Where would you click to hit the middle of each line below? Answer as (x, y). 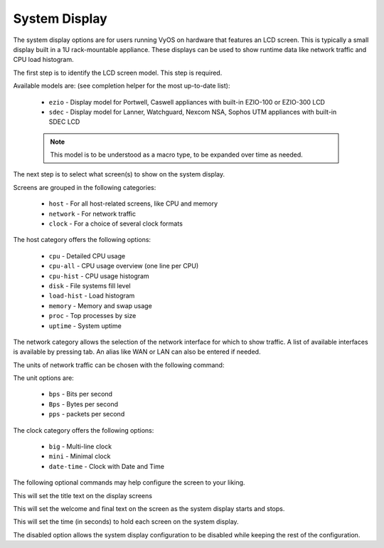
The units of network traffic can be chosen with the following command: (119, 365)
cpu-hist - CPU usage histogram (99, 276)
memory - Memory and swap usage (100, 305)
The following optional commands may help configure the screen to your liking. (129, 483)
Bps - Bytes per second (84, 404)
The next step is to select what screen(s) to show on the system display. (119, 174)
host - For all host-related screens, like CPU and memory (133, 204)
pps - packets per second (87, 414)
